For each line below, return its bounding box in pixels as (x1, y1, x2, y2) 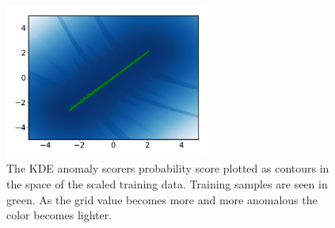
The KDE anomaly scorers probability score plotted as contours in (6, 160, 329, 177)
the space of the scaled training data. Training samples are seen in (6, 175, 328, 192)
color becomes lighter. (6, 207, 112, 223)
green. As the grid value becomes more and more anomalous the (6, 191, 318, 207)
